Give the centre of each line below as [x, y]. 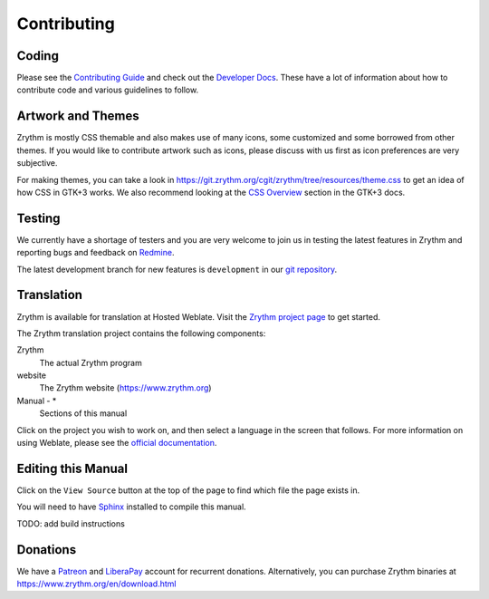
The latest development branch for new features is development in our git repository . [177, 269]
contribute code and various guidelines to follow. [108, 90]
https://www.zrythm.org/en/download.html [96, 584]
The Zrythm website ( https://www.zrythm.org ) [125, 388]
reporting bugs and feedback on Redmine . [96, 253]
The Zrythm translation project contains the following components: [141, 333]
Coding [38, 56]
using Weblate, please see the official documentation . [117, 443]
